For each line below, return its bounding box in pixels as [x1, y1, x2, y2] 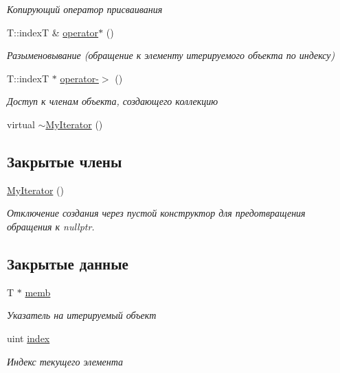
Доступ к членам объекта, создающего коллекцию [7, 94, 218, 108]
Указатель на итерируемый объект [7, 308, 157, 322]
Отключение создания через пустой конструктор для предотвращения [7, 206, 306, 220]
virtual [7, 117, 35, 131]
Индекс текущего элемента [7, 354, 123, 368]
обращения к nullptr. [7, 219, 95, 233]
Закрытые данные [7, 252, 128, 274]
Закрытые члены [7, 150, 122, 171]
